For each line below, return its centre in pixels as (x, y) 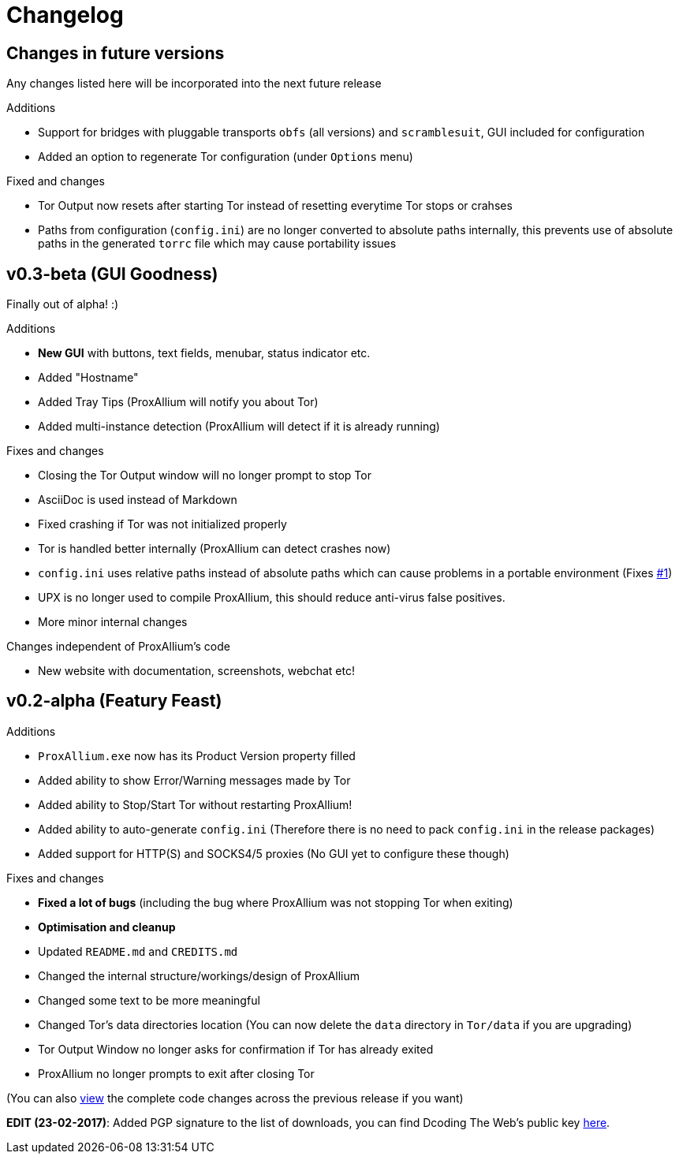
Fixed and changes (56, 181)
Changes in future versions (116, 53)
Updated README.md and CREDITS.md (138, 951)
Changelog (65, 15)
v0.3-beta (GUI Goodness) (112, 274)
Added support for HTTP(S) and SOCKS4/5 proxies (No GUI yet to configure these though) (274, 853)
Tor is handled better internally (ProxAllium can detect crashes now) (215, 549)
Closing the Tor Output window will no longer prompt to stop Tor (205, 476)
